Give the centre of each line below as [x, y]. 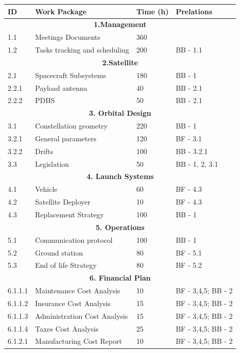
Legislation [52, 163]
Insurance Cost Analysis [73, 303]
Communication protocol [74, 239]
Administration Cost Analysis [81, 316]
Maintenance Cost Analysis [78, 291]
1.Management [120, 24]
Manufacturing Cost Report [78, 341]
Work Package [61, 11]
